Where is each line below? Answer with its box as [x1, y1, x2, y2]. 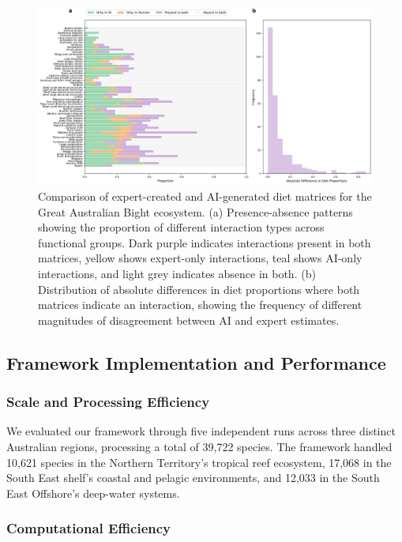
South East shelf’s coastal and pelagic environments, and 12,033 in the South [6, 469, 380, 486]
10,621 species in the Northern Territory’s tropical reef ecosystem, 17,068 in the [6, 454, 392, 470]
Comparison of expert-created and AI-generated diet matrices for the [38, 188, 372, 205]
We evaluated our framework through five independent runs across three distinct [6, 423, 396, 439]
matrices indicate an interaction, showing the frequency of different [38, 296, 363, 313]
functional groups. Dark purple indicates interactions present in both [38, 234, 371, 250]
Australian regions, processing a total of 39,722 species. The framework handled [6, 438, 393, 455]
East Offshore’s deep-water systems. [6, 484, 180, 501]
